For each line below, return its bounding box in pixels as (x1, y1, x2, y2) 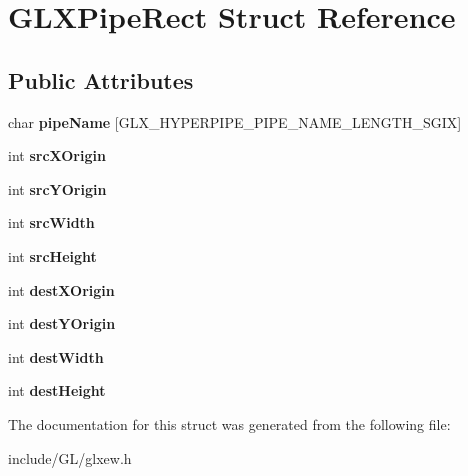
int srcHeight (8, 245, 97, 266)
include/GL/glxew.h (8, 447, 132, 468)
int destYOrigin (8, 313, 116, 334)
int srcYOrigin (8, 178, 107, 199)
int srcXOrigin (8, 145, 106, 166)
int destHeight (8, 380, 106, 401)
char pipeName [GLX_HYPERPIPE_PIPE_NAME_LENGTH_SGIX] (8, 111, 462, 132)
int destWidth (8, 346, 104, 367)
